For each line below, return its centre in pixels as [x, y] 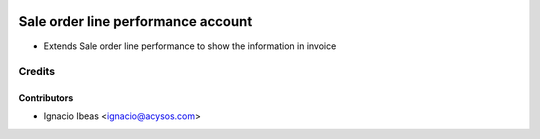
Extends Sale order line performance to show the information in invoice [190, 46]
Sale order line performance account [135, 21]
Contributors [46, 98]
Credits [36, 72]
